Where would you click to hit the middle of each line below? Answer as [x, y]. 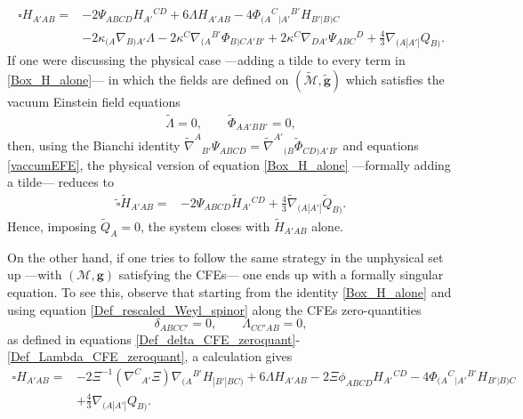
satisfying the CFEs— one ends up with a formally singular [281, 274]
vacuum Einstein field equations [94, 102]
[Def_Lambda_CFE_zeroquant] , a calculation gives [150, 356]
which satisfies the [395, 80]
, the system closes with [205, 226]
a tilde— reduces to [60, 182]
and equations [381, 145]
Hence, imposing [52, 226]
